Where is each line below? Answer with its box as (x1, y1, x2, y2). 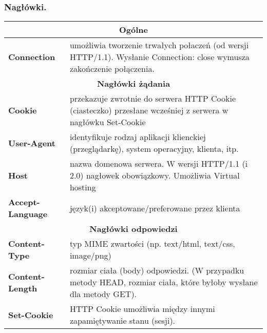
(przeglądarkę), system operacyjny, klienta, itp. (69, 143, 239, 155)
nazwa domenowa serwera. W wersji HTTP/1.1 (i (69, 158, 248, 170)
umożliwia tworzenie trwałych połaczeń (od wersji (69, 39, 249, 51)
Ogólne (119, 24, 148, 36)
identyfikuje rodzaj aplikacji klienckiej (69, 131, 206, 143)
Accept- (8, 196, 40, 208)
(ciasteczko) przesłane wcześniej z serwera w (69, 104, 228, 116)
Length (8, 282, 37, 294)
